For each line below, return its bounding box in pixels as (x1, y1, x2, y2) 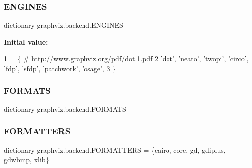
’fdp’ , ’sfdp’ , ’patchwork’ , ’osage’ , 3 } (4, 63, 116, 73)
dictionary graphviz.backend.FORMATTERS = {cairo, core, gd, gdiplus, (4, 144, 226, 155)
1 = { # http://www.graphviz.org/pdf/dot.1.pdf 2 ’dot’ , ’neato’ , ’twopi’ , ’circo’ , (4, 53, 249, 64)
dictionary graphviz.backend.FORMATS (4, 103, 126, 114)
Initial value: (4, 36, 48, 47)
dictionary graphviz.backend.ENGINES (4, 20, 123, 30)
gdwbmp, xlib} (4, 154, 49, 165)
